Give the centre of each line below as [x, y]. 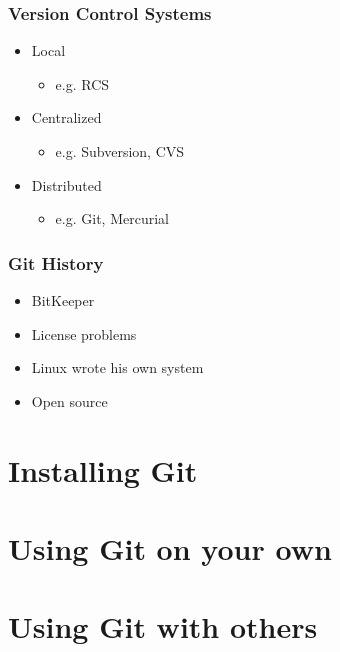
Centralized [66, 117]
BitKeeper [63, 300]
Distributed [66, 184]
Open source [69, 400]
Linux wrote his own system [117, 367]
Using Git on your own [170, 547]
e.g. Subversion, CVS [120, 151]
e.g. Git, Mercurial [112, 218]
